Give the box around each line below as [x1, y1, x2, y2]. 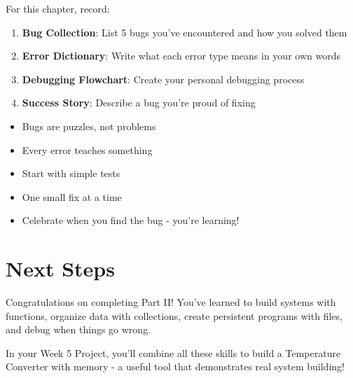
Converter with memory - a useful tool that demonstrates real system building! [6, 359, 345, 374]
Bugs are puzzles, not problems [22, 118, 156, 133]
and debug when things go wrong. [6, 322, 151, 337]
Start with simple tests [22, 166, 120, 181]
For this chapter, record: [6, 1, 110, 15]
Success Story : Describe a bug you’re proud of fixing [22, 95, 256, 110]
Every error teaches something [22, 142, 153, 157]
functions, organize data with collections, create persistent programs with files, [6, 308, 342, 323]
